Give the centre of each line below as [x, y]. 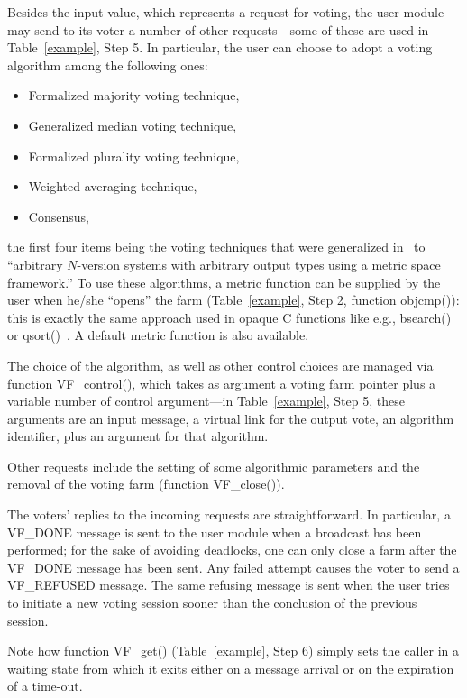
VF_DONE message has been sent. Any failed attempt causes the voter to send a [233, 567]
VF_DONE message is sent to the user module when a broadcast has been [215, 532]
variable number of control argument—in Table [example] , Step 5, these [206, 401]
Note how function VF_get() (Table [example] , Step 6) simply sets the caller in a [233, 651]
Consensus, [59, 216]
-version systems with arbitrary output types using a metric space [259, 264]
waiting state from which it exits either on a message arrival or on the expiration [231, 668]
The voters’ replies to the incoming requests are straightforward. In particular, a [229, 514]
